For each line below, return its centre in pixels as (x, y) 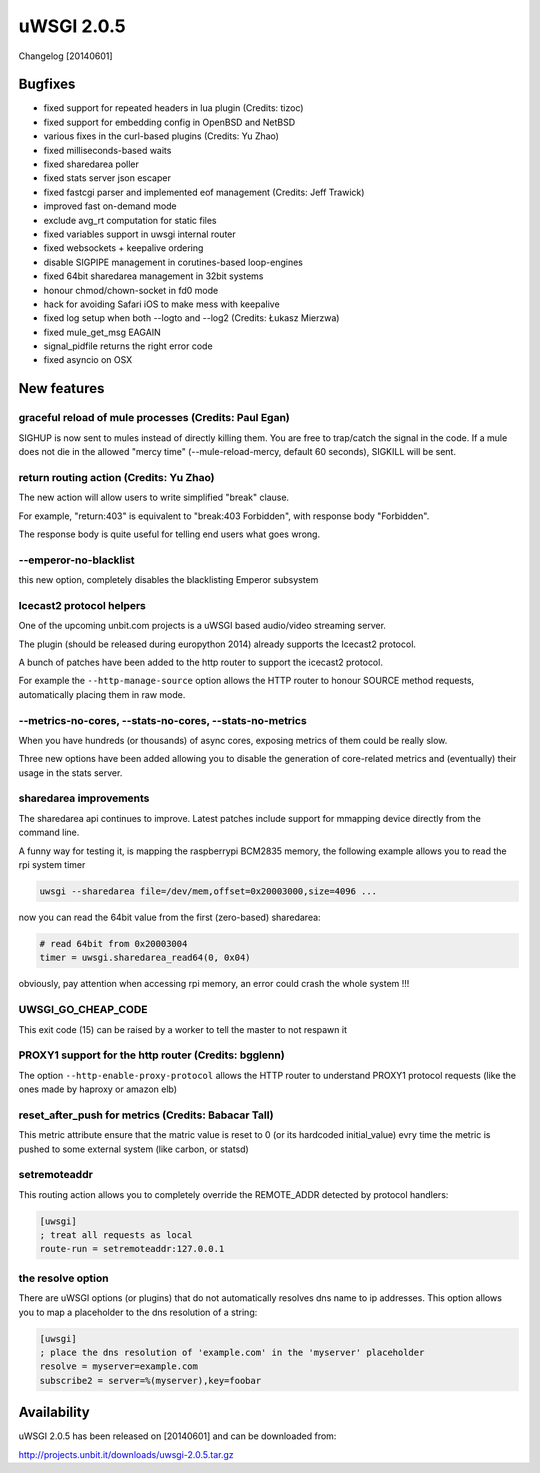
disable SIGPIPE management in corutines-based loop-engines (173, 262)
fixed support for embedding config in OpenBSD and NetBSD (169, 122)
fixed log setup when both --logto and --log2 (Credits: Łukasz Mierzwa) (191, 318)
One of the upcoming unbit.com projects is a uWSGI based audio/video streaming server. (202, 626)
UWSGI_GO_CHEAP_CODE (83, 1010)
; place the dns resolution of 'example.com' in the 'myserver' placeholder (232, 1352)
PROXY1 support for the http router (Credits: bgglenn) (151, 1055)
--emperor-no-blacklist (76, 560)
